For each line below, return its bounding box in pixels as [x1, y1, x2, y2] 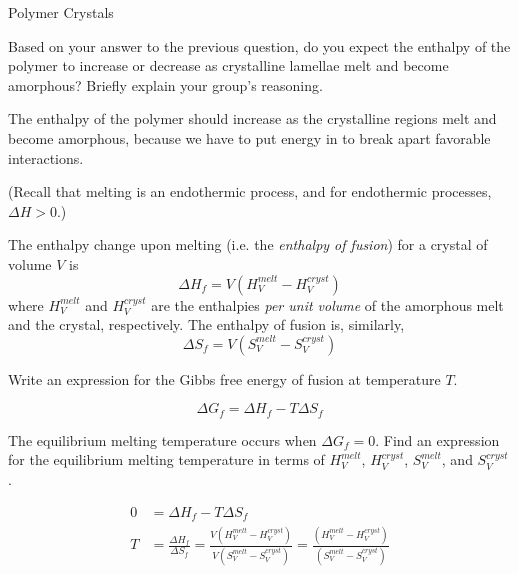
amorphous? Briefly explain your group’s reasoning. [8, 74, 323, 95]
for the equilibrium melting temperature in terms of [8, 449, 325, 470]
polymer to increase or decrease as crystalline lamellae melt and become [8, 55, 449, 76]
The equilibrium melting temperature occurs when [8, 429, 317, 450]
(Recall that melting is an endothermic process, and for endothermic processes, [8, 181, 492, 202]
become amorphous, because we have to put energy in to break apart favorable [8, 127, 491, 148]
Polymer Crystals [8, 2, 114, 22]
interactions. [8, 147, 84, 168]
